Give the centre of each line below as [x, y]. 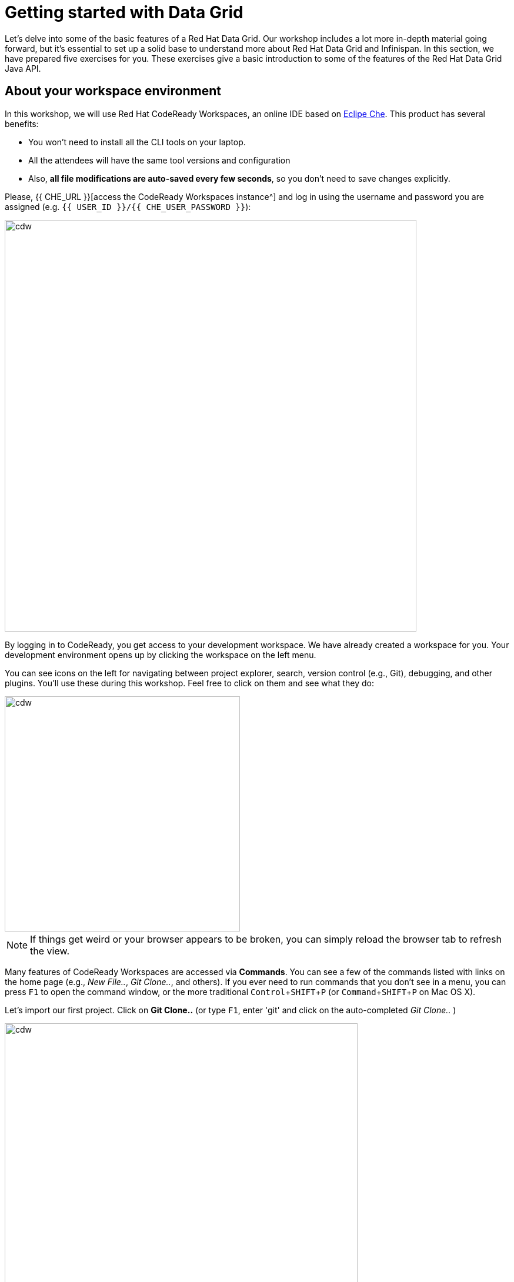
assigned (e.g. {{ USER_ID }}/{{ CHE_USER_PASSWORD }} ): [128, 206]
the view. [50, 951]
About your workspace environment [113, 91]
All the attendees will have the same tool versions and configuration [159, 160]
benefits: [22, 123]
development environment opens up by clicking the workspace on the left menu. [161, 655]
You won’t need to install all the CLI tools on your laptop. [137, 142]
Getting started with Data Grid [124, 12]
